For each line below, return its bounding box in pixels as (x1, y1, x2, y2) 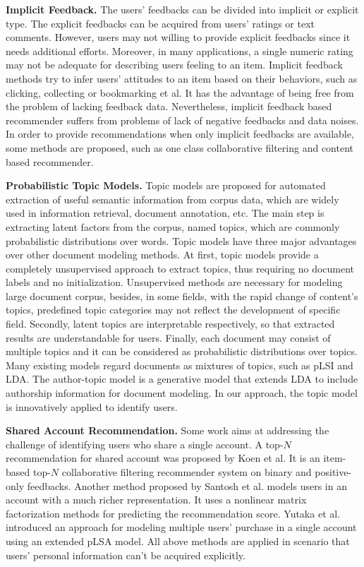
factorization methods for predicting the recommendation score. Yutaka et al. (6, 506, 341, 520)
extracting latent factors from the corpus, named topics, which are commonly (6, 219, 340, 234)
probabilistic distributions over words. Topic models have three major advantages (6, 233, 357, 248)
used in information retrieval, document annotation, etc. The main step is (6, 205, 324, 220)
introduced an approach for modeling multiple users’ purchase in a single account (6, 520, 357, 535)
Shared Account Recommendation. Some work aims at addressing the (6, 423, 329, 438)
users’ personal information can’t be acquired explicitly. (6, 547, 245, 562)
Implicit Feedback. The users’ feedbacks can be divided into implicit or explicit (6, 2, 359, 16)
